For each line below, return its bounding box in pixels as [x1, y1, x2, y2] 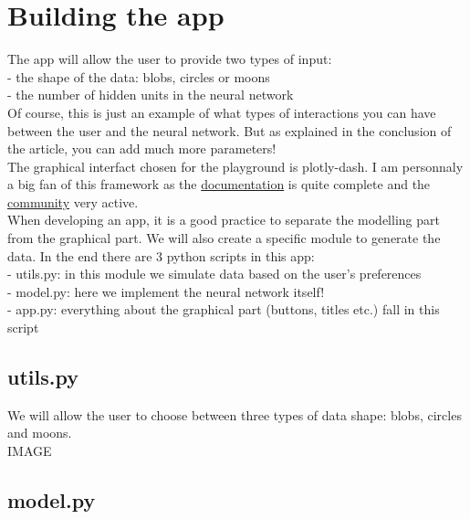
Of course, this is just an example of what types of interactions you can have [7, 102, 436, 122]
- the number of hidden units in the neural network [7, 85, 294, 104]
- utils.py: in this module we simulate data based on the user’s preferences [7, 264, 422, 283]
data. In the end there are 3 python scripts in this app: [7, 246, 315, 265]
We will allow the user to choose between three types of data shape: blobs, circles [7, 405, 462, 424]
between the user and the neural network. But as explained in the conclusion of [7, 121, 452, 140]
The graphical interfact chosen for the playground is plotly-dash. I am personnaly [7, 156, 464, 175]
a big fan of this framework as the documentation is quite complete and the [7, 175, 431, 194]
